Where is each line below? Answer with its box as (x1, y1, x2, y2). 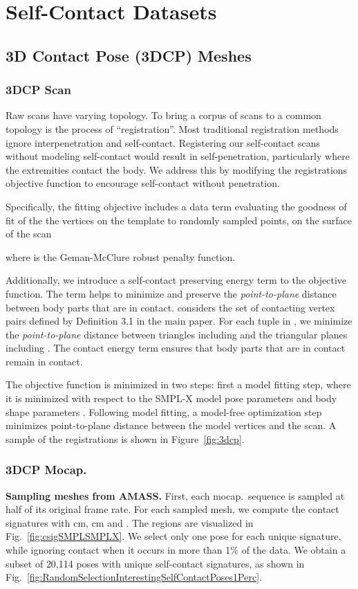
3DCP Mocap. (6, 461, 87, 478)
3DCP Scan (6, 81, 71, 98)
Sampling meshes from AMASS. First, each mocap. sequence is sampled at (6, 488, 345, 502)
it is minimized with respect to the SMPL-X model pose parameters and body (6, 391, 337, 406)
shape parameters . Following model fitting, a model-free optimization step (6, 404, 322, 419)
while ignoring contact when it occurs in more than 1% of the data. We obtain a (6, 543, 346, 557)
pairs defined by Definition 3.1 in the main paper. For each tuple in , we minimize (6, 314, 352, 328)
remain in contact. (6, 354, 83, 368)
